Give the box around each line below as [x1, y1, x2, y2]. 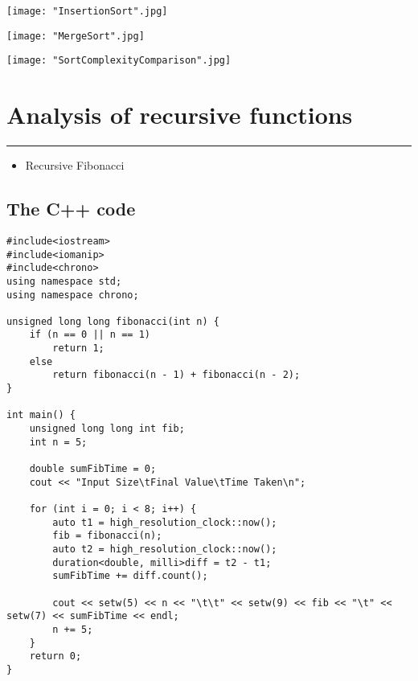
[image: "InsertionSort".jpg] [6, 6, 168, 17]
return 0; [29, 650, 82, 663]
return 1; [52, 343, 104, 355]
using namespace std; [6, 275, 122, 287]
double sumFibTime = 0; [29, 463, 157, 475]
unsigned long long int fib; [29, 423, 185, 435]
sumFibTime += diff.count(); [52, 570, 208, 582]
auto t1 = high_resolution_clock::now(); [52, 516, 277, 528]
